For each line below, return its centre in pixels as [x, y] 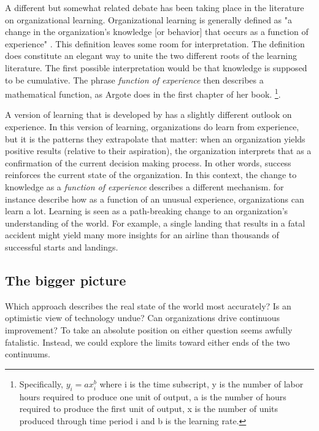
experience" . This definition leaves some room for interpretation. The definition [155, 43]
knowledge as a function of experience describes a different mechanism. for [144, 186]
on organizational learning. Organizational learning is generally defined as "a [149, 19]
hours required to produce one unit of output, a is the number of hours [153, 396]
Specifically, [41, 383]
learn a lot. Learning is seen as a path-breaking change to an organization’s [147, 211]
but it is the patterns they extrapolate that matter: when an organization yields [155, 138]
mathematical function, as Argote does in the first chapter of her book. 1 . [143, 93]
